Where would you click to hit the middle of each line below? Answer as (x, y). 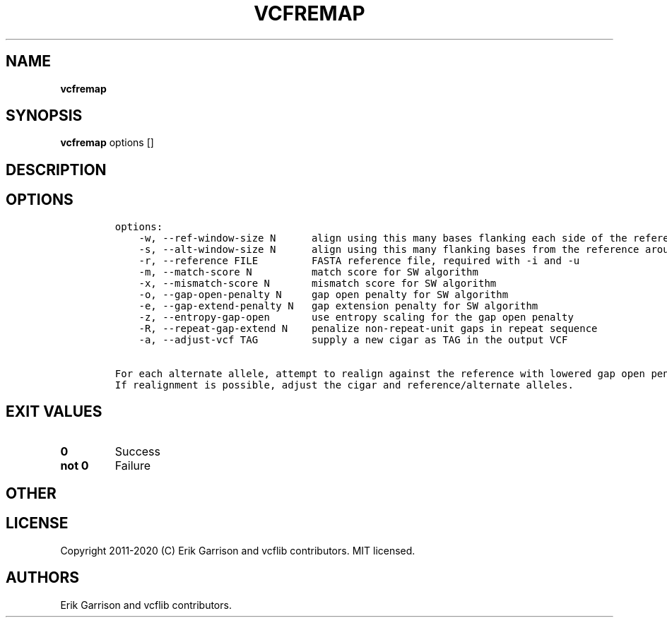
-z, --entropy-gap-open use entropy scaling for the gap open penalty (356, 317)
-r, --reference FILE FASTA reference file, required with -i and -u (359, 260)
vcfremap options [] (107, 143)
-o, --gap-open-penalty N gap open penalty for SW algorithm (324, 294)
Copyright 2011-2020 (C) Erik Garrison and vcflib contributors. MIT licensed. (238, 550)
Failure (133, 465)
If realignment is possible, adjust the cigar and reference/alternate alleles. (344, 385)
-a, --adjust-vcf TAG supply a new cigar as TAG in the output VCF (353, 339)
